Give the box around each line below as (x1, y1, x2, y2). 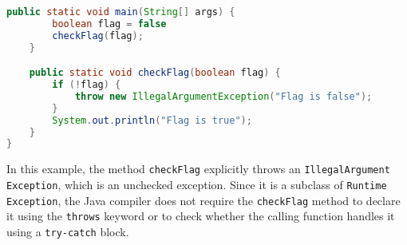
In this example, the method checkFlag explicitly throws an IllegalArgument (6, 160, 390, 177)
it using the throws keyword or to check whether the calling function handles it (6, 207, 395, 224)
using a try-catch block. (6, 223, 129, 239)
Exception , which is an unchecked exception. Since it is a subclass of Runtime (6, 176, 387, 192)
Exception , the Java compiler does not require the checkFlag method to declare (6, 192, 401, 208)
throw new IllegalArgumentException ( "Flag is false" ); (74, 90, 373, 102)
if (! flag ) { (52, 79, 121, 91)
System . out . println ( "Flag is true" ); (52, 114, 252, 126)
